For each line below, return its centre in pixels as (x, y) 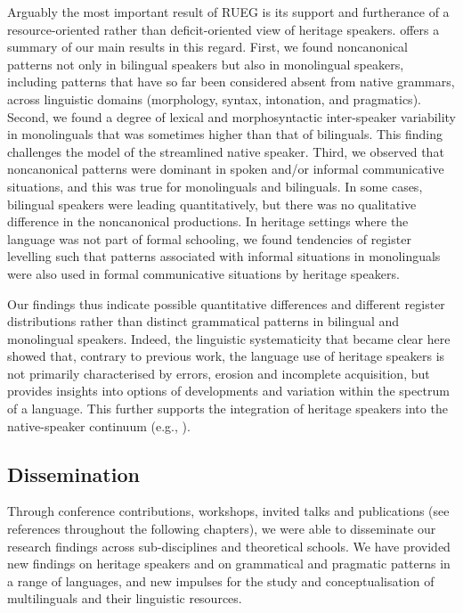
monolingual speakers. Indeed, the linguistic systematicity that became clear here (229, 338)
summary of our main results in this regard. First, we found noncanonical (208, 47)
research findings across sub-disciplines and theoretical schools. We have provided (229, 546)
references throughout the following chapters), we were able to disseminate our (222, 529)
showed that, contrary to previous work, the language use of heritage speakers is (226, 356)
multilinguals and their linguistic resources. (125, 598)
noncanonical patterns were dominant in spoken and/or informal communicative (226, 169)
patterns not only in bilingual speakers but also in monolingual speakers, (206, 64)
